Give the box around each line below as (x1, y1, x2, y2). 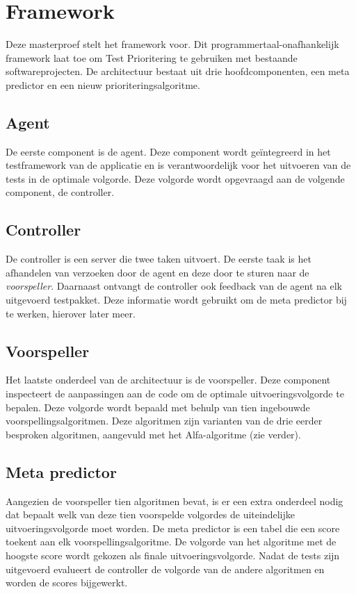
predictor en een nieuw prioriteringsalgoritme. (6, 77, 200, 92)
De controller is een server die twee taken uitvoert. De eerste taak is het (6, 251, 311, 266)
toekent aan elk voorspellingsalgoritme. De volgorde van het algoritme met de (6, 534, 337, 549)
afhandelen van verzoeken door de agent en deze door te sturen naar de (6, 265, 309, 279)
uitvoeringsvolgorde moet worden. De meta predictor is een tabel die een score (6, 520, 340, 535)
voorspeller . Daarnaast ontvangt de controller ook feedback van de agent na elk (6, 279, 342, 293)
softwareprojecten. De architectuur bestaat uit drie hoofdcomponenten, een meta (6, 64, 350, 79)
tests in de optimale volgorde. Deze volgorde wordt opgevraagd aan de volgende (6, 171, 345, 185)
